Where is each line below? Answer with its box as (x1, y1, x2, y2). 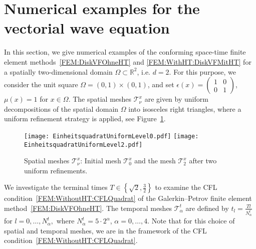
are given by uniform (144, 94, 208, 104)
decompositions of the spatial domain (4, 103, 119, 114)
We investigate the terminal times (4, 182, 108, 192)
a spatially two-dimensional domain (4, 66, 113, 77)
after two (189, 155, 217, 166)
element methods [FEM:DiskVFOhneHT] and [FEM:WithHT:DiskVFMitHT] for (4, 56, 251, 67)
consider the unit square (4, 79, 78, 90)
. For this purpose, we (169, 66, 236, 77)
